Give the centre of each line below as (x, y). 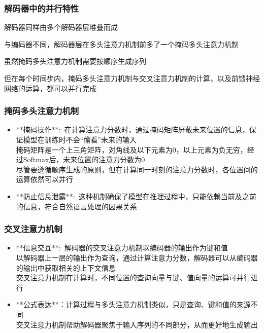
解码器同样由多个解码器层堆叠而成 (61, 27)
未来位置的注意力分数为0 (104, 159)
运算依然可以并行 (44, 179)
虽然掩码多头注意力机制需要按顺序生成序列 (75, 61)
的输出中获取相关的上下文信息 (66, 267)
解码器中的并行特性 (42, 8)
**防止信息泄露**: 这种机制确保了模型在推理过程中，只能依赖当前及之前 (136, 196)
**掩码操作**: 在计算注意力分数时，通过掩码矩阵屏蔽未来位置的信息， (133, 129)
